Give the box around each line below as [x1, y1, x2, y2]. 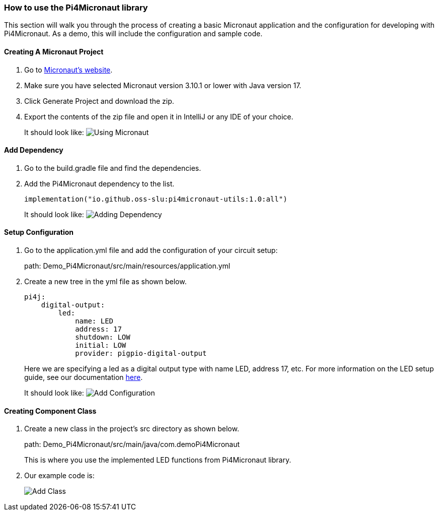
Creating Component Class [4, 406, 97, 415]
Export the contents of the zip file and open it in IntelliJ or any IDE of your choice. [24, 112, 294, 121]
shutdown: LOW [75, 333, 130, 342]
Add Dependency [4, 146, 63, 155]
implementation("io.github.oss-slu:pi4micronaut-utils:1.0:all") [24, 195, 287, 203]
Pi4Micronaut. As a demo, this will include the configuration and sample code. [4, 29, 263, 38]
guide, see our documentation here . [24, 373, 143, 382]
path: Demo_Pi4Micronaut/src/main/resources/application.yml [24, 262, 231, 271]
